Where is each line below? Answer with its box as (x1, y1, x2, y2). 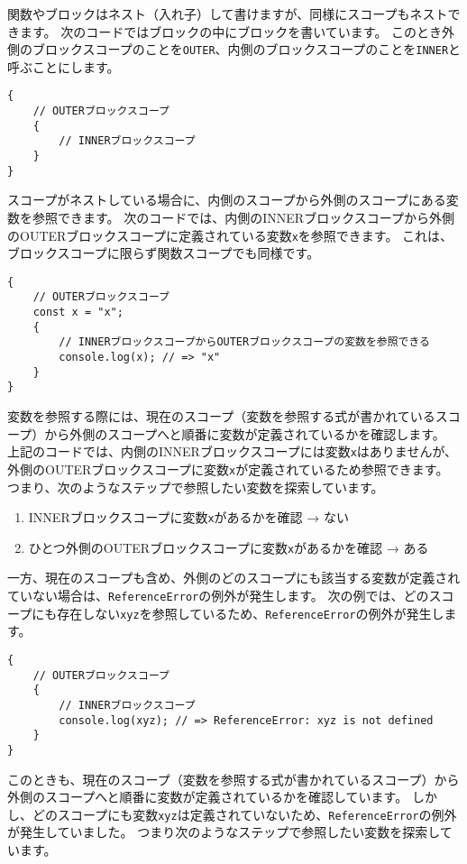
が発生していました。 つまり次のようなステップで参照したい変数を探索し (7, 823, 440, 841)
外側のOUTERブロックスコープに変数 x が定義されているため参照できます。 (7, 459, 449, 478)
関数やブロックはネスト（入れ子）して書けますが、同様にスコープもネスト (7, 5, 448, 23)
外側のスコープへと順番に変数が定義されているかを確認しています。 (7, 787, 408, 806)
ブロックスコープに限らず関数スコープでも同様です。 (7, 244, 320, 262)
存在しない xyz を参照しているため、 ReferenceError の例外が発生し (57, 603, 444, 622)
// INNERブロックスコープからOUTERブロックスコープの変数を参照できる (59, 335, 431, 349)
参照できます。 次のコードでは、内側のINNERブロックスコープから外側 (32, 207, 454, 226)
